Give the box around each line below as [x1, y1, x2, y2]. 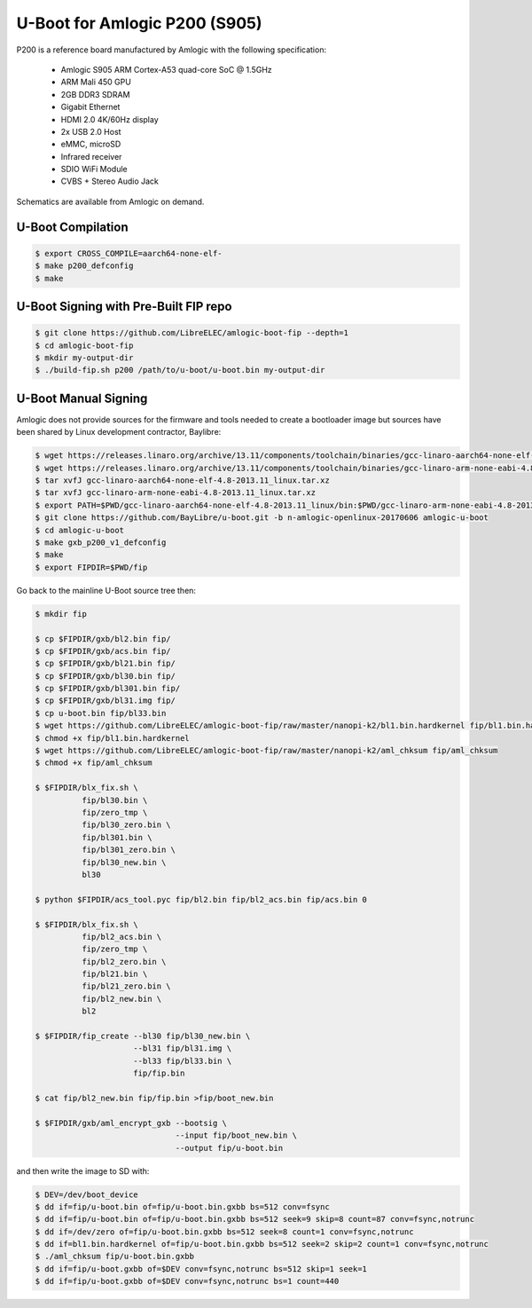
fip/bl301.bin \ [81, 832, 153, 842]
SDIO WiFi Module [60, 164, 128, 175]
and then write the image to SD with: [16, 1165, 150, 1176]
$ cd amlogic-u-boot [35, 524, 124, 535]
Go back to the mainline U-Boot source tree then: [16, 585, 197, 595]
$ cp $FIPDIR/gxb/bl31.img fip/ [35, 696, 176, 705]
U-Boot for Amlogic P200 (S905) [16, 13, 262, 33]
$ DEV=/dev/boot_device [35, 1189, 139, 1200]
